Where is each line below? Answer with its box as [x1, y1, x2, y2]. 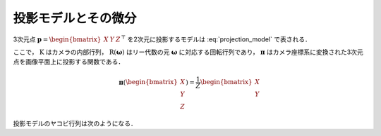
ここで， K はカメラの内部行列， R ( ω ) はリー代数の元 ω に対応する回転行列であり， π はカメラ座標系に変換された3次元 [13, 48, 363, 56]
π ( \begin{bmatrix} [119, 78, 178, 86]
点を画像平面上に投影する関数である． [13, 57, 125, 66]
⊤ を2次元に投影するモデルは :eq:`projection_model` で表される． [121, 34, 312, 43]
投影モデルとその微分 [13, 11, 137, 26]
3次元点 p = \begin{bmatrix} [13, 35, 102, 43]
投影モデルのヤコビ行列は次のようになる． [13, 119, 137, 128]
